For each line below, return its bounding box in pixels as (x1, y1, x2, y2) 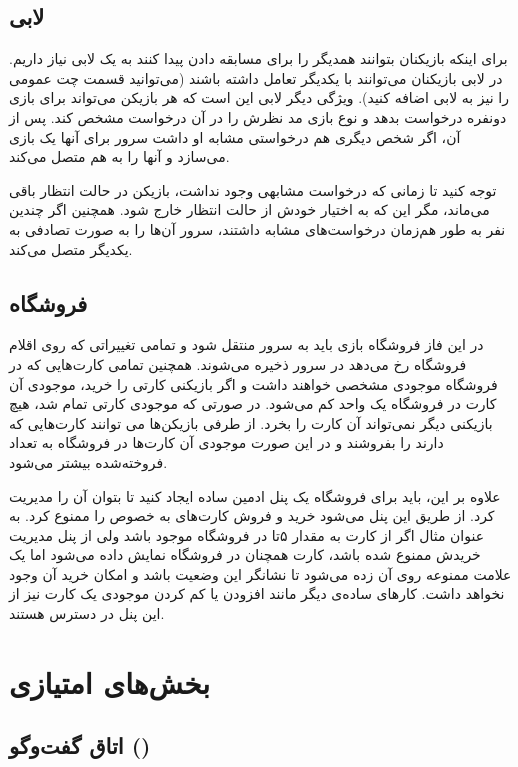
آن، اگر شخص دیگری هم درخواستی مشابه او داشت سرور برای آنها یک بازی (9, 126, 461, 147)
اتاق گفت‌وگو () (9, 730, 151, 761)
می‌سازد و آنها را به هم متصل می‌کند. (9, 146, 230, 167)
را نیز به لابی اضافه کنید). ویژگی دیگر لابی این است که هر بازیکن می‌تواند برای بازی (9, 87, 510, 108)
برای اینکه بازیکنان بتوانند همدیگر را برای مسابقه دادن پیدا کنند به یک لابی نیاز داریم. (9, 48, 508, 69)
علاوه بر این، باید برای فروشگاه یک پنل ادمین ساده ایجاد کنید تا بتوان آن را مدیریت (9, 485, 501, 506)
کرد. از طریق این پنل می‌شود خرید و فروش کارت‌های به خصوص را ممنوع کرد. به (9, 505, 495, 526)
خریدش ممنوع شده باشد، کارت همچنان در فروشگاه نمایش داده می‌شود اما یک (9, 544, 481, 565)
